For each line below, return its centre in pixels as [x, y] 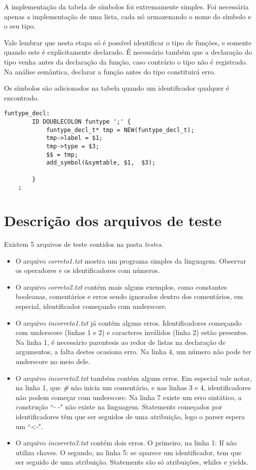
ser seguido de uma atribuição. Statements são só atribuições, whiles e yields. [132, 462]
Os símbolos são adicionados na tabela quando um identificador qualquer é [117, 88]
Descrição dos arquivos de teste [113, 220]
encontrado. [22, 97]
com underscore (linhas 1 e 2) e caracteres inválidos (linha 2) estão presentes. [132, 332]
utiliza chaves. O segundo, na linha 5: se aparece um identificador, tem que [128, 452]
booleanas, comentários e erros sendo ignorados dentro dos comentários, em [129, 296]
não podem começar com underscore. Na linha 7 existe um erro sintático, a [128, 397]
